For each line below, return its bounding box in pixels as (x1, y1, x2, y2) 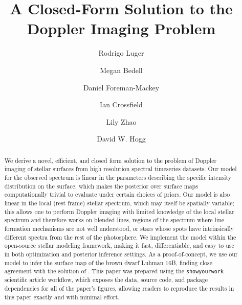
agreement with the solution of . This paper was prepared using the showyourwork (4, 267, 224, 275)
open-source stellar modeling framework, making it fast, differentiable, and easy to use (4, 241, 234, 250)
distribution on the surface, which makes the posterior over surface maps (4, 181, 198, 190)
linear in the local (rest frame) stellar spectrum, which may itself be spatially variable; (4, 198, 234, 207)
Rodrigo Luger (98, 48, 144, 58)
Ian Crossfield (100, 99, 143, 110)
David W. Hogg (97, 133, 146, 144)
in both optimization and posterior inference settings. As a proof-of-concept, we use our (4, 249, 238, 258)
